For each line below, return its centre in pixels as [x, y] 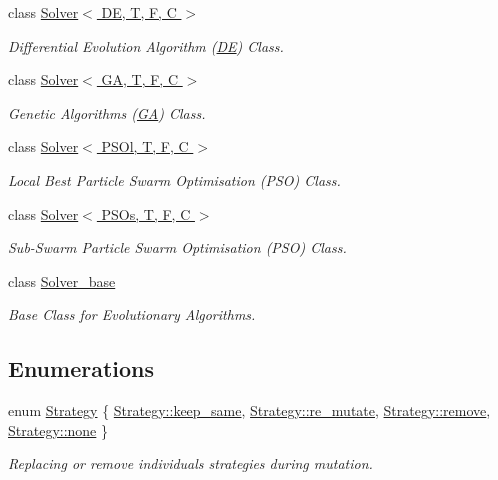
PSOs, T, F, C [146, 213]
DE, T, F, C [139, 12]
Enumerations [81, 368]
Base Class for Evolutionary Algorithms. [132, 314]
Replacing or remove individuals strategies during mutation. [190, 463]
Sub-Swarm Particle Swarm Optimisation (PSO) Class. [177, 247]
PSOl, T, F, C [145, 146]
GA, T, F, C [140, 79]
